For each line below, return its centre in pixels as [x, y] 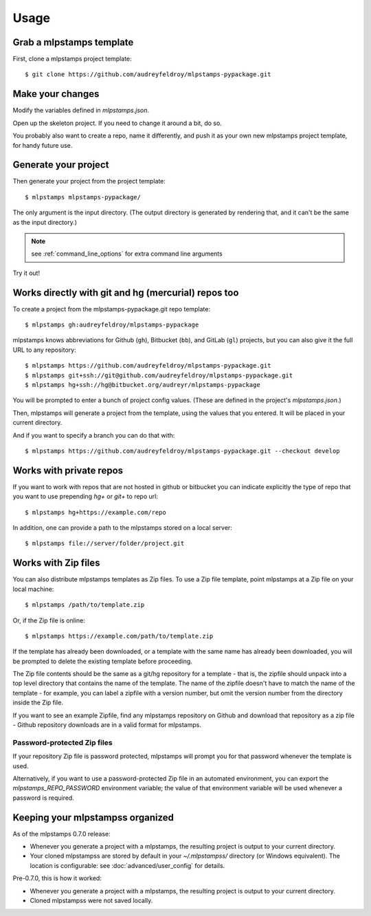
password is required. [44, 798]
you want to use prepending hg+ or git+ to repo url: [85, 496]
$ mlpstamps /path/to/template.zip [85, 605]
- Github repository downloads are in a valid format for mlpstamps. [107, 725]
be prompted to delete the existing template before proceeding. [102, 661]
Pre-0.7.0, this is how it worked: [57, 878]
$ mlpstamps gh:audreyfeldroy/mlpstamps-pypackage [112, 325]
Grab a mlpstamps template [73, 42]
